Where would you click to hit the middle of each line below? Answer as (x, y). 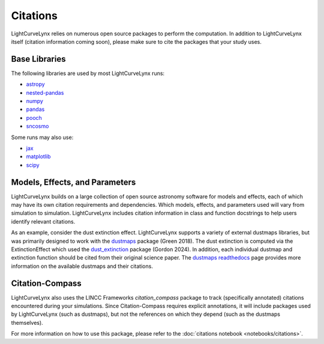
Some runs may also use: (42, 137)
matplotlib (38, 156)
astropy (35, 85)
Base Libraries (38, 59)
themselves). (27, 322)
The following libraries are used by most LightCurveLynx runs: (88, 73)
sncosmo (37, 126)
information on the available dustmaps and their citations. (82, 266)
